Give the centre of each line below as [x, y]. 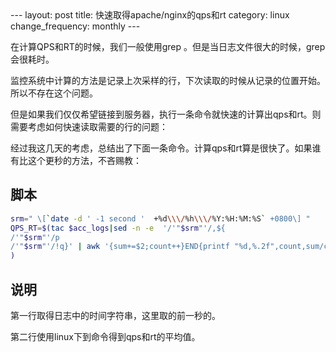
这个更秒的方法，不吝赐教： [84, 160]
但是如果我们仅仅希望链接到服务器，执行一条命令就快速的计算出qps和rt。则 [166, 114]
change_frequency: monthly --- [75, 26]
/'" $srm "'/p [35, 237]
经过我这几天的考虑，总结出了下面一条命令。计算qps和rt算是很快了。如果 [161, 148]
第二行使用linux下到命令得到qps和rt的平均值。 [105, 336]
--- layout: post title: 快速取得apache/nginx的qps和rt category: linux [150, 15]
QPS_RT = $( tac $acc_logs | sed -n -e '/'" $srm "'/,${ [118, 228]
